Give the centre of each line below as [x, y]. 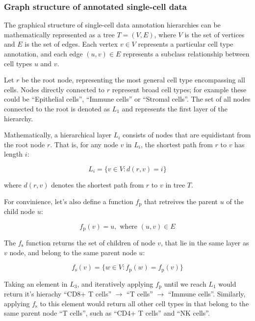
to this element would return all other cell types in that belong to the [144, 303]
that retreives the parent [181, 201]
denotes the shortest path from [98, 184]
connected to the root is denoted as [57, 108]
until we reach [185, 283]
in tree [175, 184]
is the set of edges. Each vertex [71, 44]
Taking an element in [36, 283]
